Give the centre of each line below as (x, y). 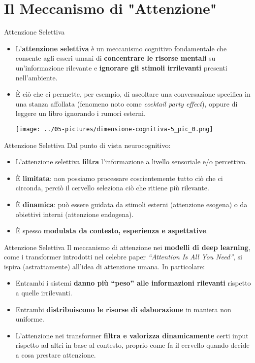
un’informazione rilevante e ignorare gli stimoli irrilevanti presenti (121, 67)
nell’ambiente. (36, 77)
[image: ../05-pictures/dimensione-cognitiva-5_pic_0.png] (114, 129)
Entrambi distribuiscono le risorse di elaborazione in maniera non (123, 309)
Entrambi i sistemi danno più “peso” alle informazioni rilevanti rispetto (133, 283)
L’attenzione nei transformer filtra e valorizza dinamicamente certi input (132, 335)
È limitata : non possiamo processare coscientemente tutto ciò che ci (119, 178)
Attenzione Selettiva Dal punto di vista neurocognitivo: (87, 145)
